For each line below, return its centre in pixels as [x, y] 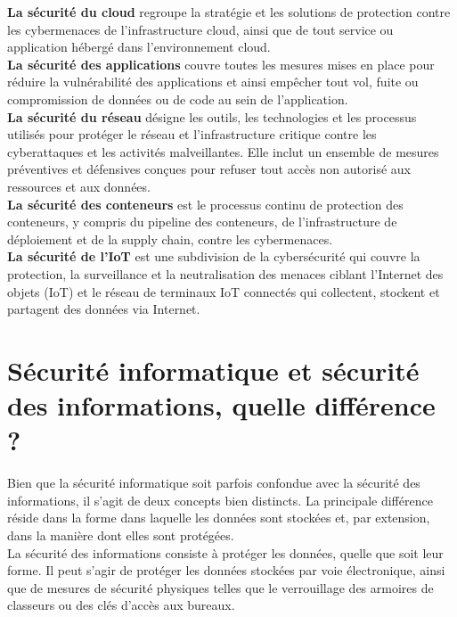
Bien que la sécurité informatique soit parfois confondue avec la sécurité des [214, 483]
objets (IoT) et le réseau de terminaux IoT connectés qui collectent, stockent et [224, 291]
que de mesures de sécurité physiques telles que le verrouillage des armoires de [220, 587]
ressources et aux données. [79, 186]
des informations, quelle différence [221, 405]
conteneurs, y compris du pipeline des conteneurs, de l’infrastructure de [202, 222]
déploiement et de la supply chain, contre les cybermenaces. [170, 239]
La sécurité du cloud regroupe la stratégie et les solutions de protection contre [229, 12]
